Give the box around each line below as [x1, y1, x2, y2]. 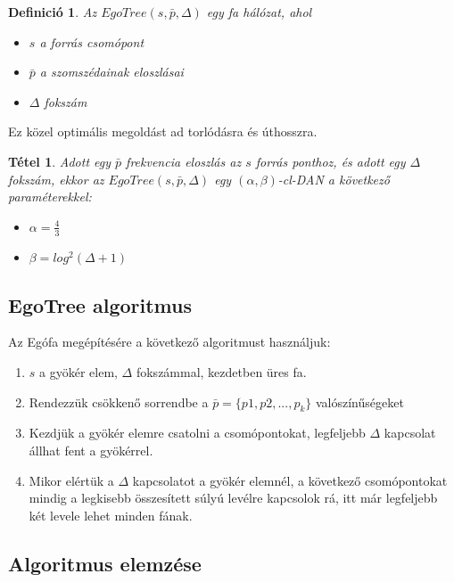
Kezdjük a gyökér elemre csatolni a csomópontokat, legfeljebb [29, 423, 366, 442]
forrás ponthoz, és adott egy [255, 152, 406, 170]
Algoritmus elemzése [8, 549, 202, 577]
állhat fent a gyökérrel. [29, 440, 153, 459]
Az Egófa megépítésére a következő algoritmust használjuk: [8, 332, 331, 351]
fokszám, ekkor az [8, 169, 104, 188]
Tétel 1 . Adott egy [8, 152, 111, 170]
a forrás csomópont [39, 32, 144, 51]
